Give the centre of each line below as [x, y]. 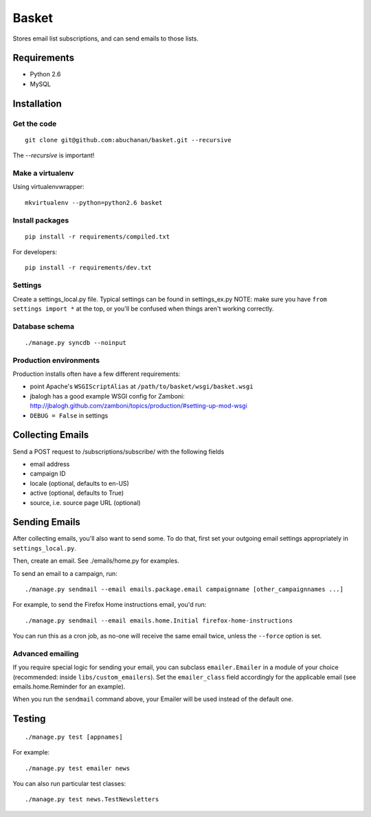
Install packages [41, 220]
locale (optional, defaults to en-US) [80, 483]
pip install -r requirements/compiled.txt [98, 236]
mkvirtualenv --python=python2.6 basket [94, 202]
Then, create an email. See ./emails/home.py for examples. [96, 561]
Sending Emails [46, 522]
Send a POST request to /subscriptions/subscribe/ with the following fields [119, 451]
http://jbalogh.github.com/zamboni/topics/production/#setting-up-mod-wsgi [138, 406]
